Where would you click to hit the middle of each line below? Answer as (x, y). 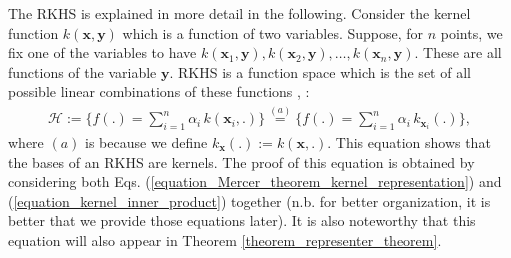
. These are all (458, 52)
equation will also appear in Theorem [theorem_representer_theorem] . (225, 239)
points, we (471, 32)
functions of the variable (82, 71)
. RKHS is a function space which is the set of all (320, 71)
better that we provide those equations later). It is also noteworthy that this (242, 220)
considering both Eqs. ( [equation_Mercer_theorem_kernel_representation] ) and (255, 181)
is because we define (146, 142)
